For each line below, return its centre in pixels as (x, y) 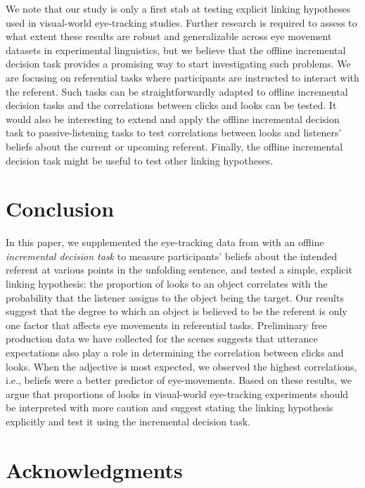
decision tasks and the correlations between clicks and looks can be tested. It (171, 105)
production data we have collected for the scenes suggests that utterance (162, 339)
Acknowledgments (94, 469)
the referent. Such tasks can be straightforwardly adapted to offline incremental (177, 91)
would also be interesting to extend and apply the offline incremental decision (173, 118)
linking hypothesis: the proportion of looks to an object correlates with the (167, 284)
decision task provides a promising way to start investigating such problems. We (178, 64)
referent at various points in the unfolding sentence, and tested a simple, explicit (179, 270)
